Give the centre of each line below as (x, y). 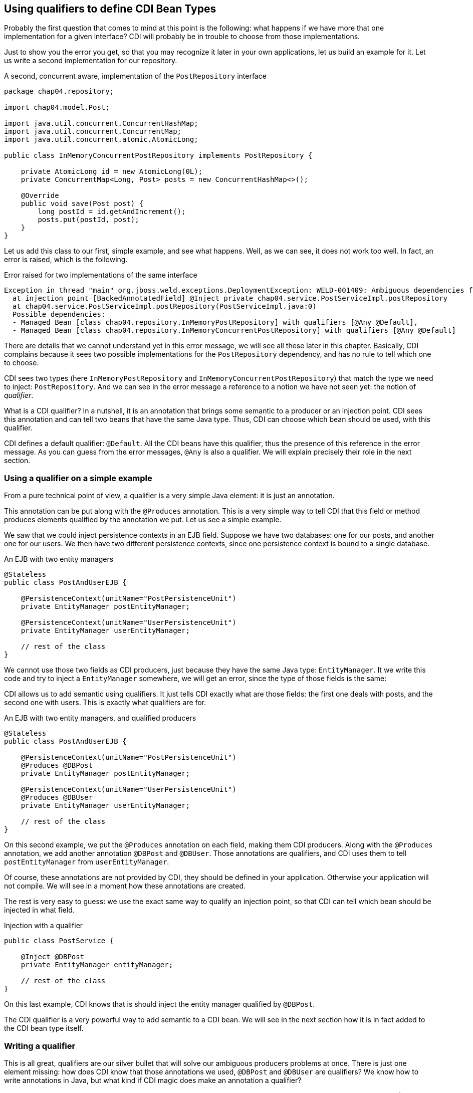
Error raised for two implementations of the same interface (101, 275)
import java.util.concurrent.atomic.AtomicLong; (101, 140)
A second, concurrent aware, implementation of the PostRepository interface (135, 76)
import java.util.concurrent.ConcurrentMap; (93, 132)
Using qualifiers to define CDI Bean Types (110, 9)
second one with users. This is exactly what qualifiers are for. (105, 703)
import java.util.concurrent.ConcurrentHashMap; (101, 124)
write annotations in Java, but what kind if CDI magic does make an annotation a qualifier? (153, 1080)
